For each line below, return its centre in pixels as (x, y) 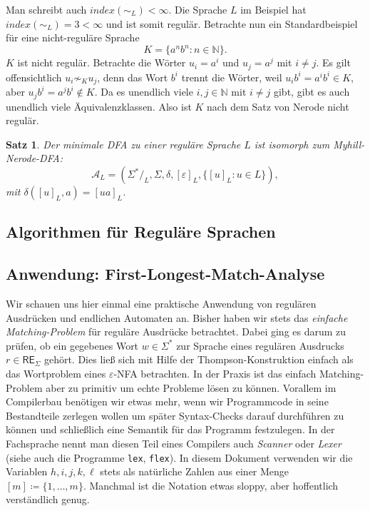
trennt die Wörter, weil (232, 77)
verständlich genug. (48, 499)
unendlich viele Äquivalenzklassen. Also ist (99, 106)
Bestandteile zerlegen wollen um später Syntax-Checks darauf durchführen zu (175, 415)
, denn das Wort (133, 77)
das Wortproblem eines (56, 373)
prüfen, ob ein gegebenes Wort (72, 345)
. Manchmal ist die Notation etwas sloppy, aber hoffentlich (211, 485)
